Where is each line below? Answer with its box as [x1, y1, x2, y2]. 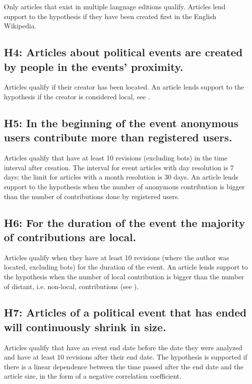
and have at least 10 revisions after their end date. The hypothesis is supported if [4, 352, 248, 362]
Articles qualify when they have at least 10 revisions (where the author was [4, 252, 229, 262]
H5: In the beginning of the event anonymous [4, 115, 238, 130]
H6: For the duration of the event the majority [4, 215, 245, 230]
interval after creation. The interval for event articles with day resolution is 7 [4, 162, 234, 172]
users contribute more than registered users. [4, 130, 233, 145]
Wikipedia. [4, 21, 37, 31]
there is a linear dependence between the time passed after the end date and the [4, 361, 244, 371]
